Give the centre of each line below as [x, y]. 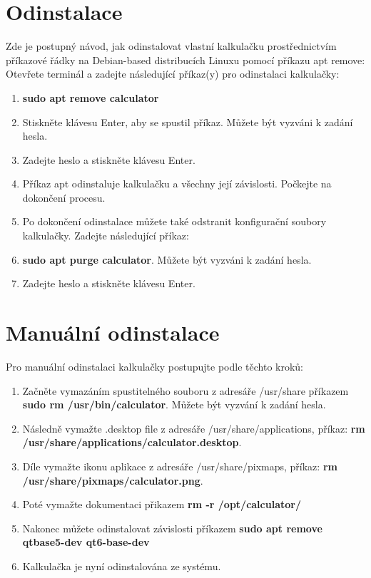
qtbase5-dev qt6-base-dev [86, 542]
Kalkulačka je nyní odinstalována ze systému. [122, 566]
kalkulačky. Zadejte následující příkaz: [106, 236]
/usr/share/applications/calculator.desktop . [132, 442]
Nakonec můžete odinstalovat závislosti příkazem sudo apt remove [172, 528]
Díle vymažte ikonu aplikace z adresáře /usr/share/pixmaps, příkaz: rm [180, 466]
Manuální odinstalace [113, 332]
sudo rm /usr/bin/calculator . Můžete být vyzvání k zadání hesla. [174, 404]
